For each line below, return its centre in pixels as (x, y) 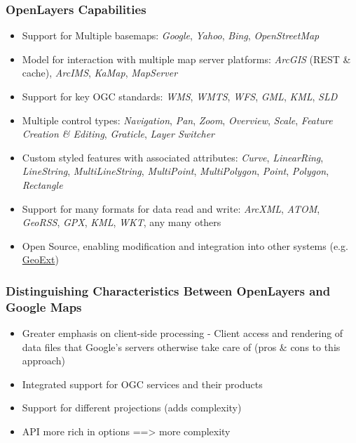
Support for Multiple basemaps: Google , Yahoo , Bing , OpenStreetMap (171, 35)
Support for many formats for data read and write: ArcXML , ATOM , (171, 208)
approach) (43, 361)
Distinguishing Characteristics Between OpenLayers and (168, 290)
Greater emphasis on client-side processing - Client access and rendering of (183, 333)
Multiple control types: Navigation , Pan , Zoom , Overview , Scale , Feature (177, 120)
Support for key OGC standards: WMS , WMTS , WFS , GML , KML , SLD (180, 96)
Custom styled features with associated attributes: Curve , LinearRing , (173, 157)
